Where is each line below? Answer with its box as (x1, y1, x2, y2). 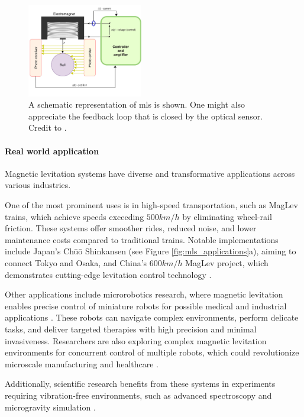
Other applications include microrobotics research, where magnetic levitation (5, 288, 283, 300)
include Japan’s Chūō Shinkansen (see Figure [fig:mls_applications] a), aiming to (5, 245, 296, 257)
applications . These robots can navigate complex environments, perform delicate (5, 311, 299, 324)
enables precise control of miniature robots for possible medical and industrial (5, 299, 287, 312)
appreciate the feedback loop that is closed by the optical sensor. (28, 109, 263, 122)
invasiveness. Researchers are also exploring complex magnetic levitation (5, 334, 267, 347)
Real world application (5, 144, 99, 157)
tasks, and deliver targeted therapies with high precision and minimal (5, 322, 257, 335)
